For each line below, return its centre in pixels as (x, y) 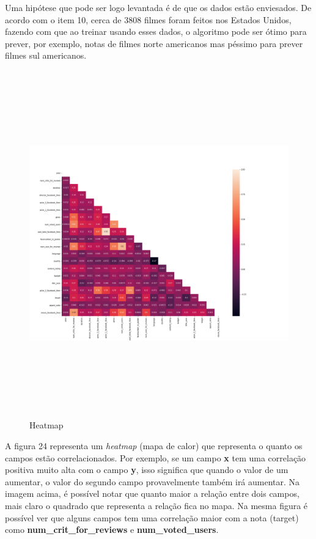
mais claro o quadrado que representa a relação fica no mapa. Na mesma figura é (156, 506)
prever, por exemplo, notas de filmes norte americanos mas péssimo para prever (154, 43)
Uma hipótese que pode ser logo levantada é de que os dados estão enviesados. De (158, 7)
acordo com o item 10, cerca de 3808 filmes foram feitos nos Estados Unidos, (148, 19)
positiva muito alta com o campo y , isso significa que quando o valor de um (147, 470)
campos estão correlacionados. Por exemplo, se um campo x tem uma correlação (156, 457)
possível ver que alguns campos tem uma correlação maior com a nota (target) (152, 517)
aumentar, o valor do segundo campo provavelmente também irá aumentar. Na (152, 481)
